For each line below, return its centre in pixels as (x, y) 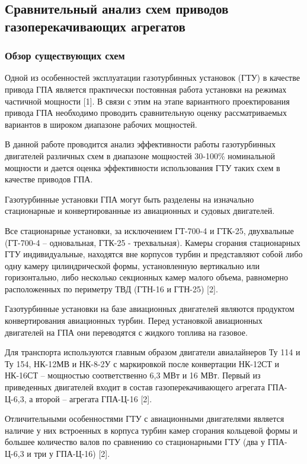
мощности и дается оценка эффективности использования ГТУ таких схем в (143, 167)
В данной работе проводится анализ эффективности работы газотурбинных (140, 144)
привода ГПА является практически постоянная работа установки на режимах (146, 89)
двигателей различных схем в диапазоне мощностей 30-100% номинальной (140, 155)
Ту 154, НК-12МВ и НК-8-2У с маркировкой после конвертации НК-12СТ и (142, 363)
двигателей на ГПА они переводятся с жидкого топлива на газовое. (126, 332)
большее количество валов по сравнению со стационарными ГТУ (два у (135, 442)
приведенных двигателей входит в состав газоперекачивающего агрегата (135, 387)
